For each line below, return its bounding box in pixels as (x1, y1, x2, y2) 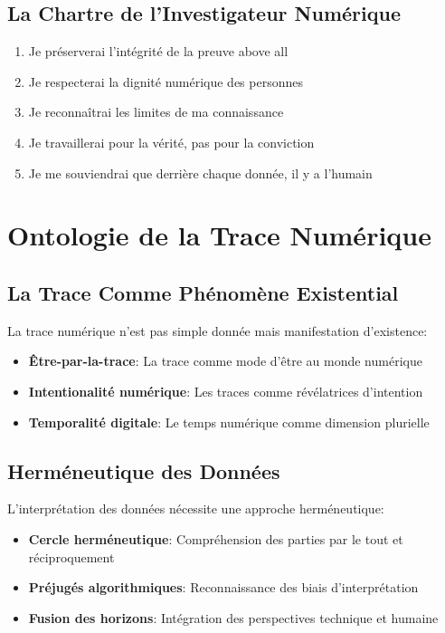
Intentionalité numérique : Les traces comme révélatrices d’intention (28, 381, 423, 400)
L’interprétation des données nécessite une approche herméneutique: (7, 499, 384, 518)
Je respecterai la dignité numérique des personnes (28, 72, 303, 91)
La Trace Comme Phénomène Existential (7, 278, 399, 306)
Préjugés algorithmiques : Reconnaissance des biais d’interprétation (28, 578, 419, 597)
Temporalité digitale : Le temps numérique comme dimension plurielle (28, 412, 430, 431)
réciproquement (28, 547, 115, 566)
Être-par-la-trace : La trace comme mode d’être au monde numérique (28, 351, 422, 370)
